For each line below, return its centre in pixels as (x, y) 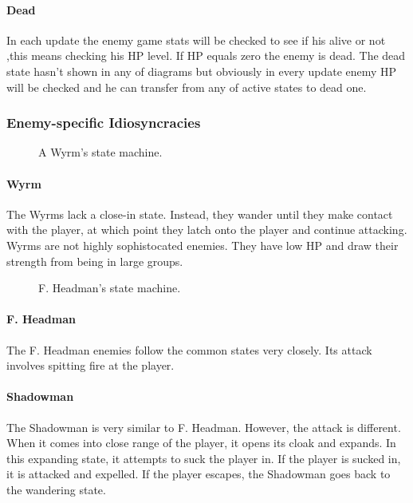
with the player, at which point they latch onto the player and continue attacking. (207, 230)
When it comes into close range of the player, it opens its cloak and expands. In (201, 443)
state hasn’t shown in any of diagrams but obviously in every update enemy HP (202, 71)
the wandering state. (56, 489)
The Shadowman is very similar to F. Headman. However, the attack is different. (204, 427)
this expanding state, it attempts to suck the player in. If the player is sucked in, (204, 458)
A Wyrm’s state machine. (100, 152)
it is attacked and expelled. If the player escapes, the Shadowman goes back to (199, 474)
